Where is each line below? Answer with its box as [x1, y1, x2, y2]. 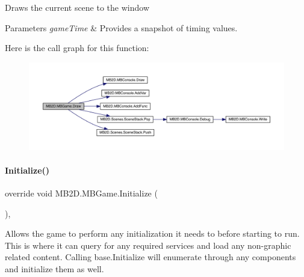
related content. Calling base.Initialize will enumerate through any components [5, 251, 296, 263]
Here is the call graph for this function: [5, 41, 149, 54]
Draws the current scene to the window [5, 1, 149, 13]
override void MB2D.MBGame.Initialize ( [5, 186, 158, 199]
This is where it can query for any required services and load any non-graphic [5, 239, 291, 251]
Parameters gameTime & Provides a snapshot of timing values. [5, 21, 238, 34]
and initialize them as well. [5, 262, 104, 275]
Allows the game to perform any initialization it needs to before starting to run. [5, 227, 300, 240]
